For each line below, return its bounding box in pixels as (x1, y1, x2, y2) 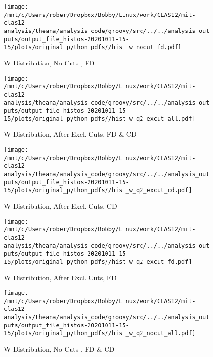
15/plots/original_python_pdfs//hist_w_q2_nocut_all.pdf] (4, 330, 195, 337)
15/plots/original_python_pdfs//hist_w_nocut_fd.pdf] (4, 44, 182, 51)
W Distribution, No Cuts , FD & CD (4, 344, 115, 354)
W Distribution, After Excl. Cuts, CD (4, 201, 117, 211)
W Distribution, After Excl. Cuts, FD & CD (4, 129, 137, 139)
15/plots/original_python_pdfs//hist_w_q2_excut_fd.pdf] (4, 258, 192, 265)
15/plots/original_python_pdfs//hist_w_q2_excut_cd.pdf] (4, 187, 192, 194)
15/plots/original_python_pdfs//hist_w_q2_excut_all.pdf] (4, 115, 195, 122)
